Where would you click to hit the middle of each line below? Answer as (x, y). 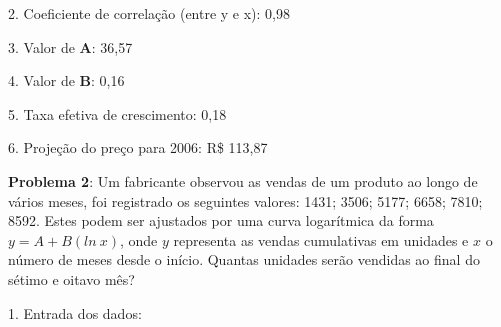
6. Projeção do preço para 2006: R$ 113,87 (138, 147)
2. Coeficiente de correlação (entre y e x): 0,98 (149, 13)
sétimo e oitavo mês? (71, 278)
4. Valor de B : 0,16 (66, 80)
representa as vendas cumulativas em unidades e (321, 239)
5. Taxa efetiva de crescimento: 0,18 (117, 113)
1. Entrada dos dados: (75, 312)
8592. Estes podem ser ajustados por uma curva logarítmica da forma (221, 220)
